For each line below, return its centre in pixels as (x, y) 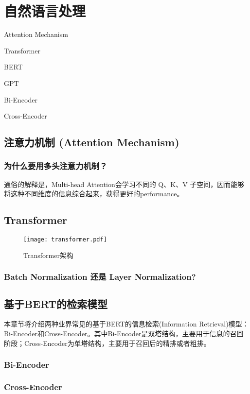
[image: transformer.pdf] (65, 240)
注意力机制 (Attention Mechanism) (92, 142)
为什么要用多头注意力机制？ (56, 166)
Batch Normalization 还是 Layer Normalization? (100, 277)
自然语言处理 (45, 11)
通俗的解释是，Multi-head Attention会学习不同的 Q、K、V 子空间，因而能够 (124, 184)
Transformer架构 (48, 255)
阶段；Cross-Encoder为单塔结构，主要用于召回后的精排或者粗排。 (107, 343)
